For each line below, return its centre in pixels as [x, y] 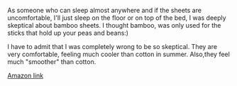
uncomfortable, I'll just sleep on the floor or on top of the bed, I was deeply [117, 18]
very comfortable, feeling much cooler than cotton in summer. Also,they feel [119, 54]
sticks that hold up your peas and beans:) [68, 33]
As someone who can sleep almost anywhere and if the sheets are [105, 10]
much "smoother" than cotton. [52, 62]
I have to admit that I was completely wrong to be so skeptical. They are [112, 47]
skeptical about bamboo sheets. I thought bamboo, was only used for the [114, 25]
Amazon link [26, 75]
